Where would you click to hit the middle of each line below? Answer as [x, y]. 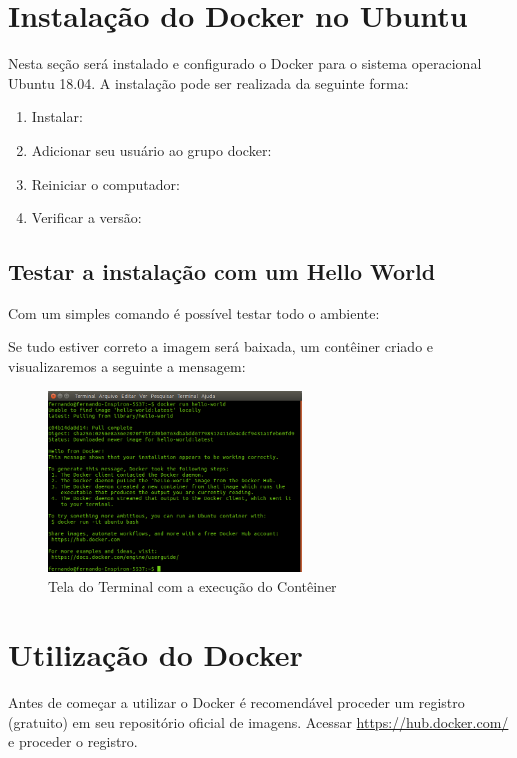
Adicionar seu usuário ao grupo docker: [151, 149]
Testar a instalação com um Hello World [222, 271]
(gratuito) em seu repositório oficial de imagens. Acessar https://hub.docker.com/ [258, 721]
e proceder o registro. [73, 741]
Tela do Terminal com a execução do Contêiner [192, 585]
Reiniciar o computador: [105, 183]
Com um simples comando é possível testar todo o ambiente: [194, 312]
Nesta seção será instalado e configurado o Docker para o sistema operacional [245, 63]
